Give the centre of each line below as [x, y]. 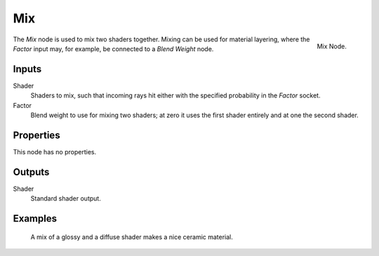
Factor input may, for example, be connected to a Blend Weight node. [113, 48]
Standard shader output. [66, 198]
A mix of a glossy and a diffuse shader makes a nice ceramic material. [132, 237]
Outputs [31, 172]
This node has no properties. [55, 151]
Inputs [27, 69]
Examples [35, 218]
